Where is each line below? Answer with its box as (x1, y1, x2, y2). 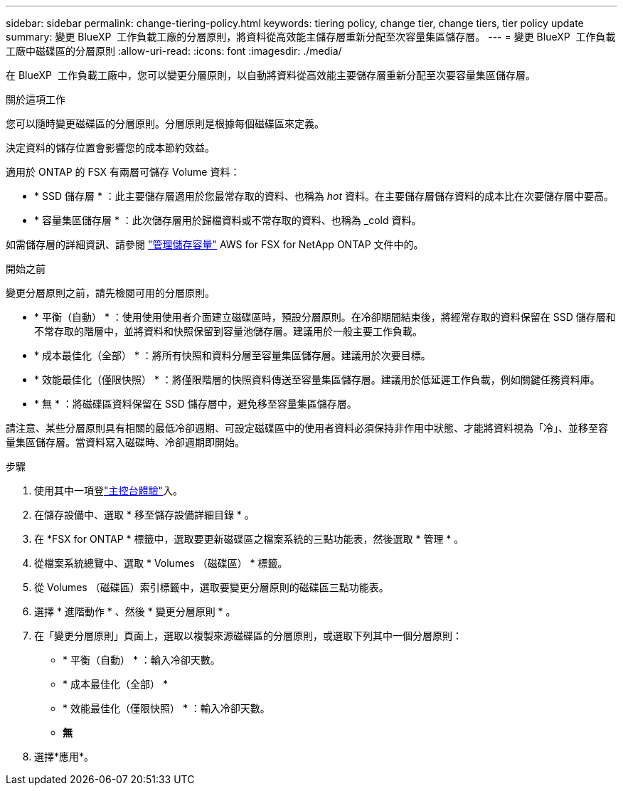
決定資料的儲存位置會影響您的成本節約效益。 (6, 142, 215, 154)
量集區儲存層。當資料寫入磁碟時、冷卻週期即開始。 (6, 436, 245, 448)
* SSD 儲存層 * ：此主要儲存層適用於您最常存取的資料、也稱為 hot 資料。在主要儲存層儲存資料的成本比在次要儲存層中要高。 (34, 190, 614, 202)
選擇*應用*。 (34, 750, 95, 763)
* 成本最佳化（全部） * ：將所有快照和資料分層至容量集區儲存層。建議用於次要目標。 (34, 349, 431, 361)
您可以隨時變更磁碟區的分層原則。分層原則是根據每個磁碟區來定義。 (6, 117, 324, 129)
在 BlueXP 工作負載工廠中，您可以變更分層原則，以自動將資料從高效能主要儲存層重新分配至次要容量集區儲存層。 (6, 69, 536, 81)
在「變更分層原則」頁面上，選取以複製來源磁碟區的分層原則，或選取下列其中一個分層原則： (34, 630, 462, 642)
